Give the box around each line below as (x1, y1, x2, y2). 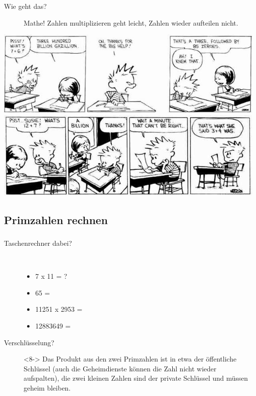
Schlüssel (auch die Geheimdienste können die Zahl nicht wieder (24, 363, 217, 373)
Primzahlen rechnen (4, 212, 108, 227)
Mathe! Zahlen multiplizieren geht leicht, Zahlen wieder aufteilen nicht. (24, 17, 238, 28)
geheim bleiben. (24, 382, 71, 393)
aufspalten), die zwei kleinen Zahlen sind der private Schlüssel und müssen (24, 373, 248, 383)
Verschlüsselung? (4, 337, 55, 347)
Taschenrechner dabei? (4, 238, 72, 248)
